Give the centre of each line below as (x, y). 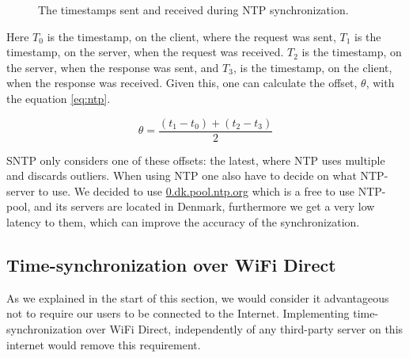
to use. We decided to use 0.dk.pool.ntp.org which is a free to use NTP (210, 190)
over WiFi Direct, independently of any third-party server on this (244, 328)
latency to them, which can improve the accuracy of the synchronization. (183, 222)
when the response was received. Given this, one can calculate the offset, (182, 83)
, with (380, 83)
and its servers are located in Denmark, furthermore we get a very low (204, 206)
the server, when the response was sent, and (113, 67)
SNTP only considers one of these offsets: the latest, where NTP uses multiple (196, 160)
